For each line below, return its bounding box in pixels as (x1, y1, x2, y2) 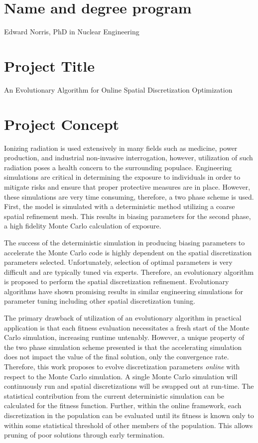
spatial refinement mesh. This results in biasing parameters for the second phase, (4, 211, 251, 221)
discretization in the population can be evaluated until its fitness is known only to (4, 410, 254, 420)
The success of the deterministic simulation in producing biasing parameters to (4, 237, 245, 247)
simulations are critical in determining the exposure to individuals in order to (4, 172, 241, 182)
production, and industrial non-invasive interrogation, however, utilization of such (4, 152, 253, 163)
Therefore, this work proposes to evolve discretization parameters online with (4, 361, 240, 372)
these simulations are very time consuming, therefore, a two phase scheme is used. (4, 191, 254, 202)
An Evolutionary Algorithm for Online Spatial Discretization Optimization (4, 84, 233, 95)
